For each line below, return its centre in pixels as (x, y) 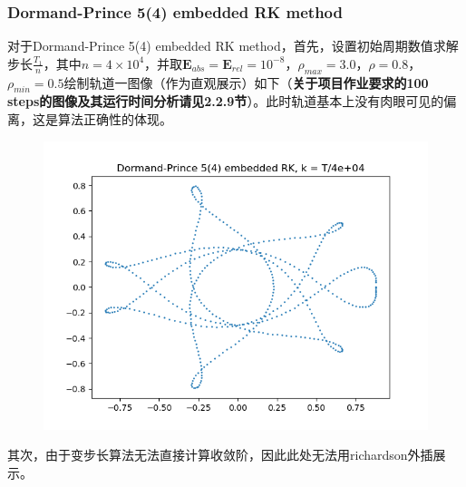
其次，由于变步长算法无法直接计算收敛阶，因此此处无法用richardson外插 (220, 455)
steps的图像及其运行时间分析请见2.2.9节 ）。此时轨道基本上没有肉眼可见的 (226, 101)
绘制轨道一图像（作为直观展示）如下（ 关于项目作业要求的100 (246, 82)
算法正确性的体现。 (115, 119)
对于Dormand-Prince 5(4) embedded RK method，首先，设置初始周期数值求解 (233, 46)
